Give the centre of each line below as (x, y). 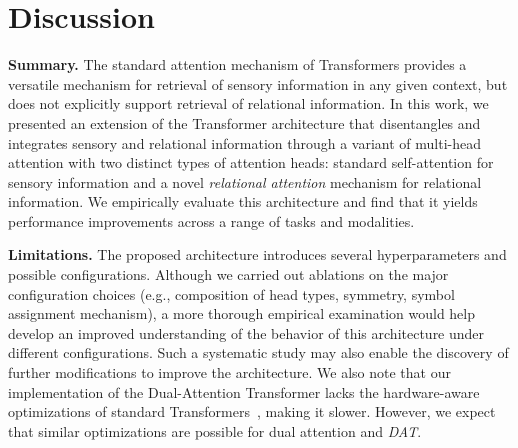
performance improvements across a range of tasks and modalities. (211, 220)
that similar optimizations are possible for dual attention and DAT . (215, 430)
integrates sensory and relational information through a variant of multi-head (245, 142)
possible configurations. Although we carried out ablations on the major (228, 274)
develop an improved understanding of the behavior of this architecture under (246, 332)
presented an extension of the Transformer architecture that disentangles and (244, 122)
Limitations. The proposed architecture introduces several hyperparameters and (257, 254)
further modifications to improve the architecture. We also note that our (229, 372)
